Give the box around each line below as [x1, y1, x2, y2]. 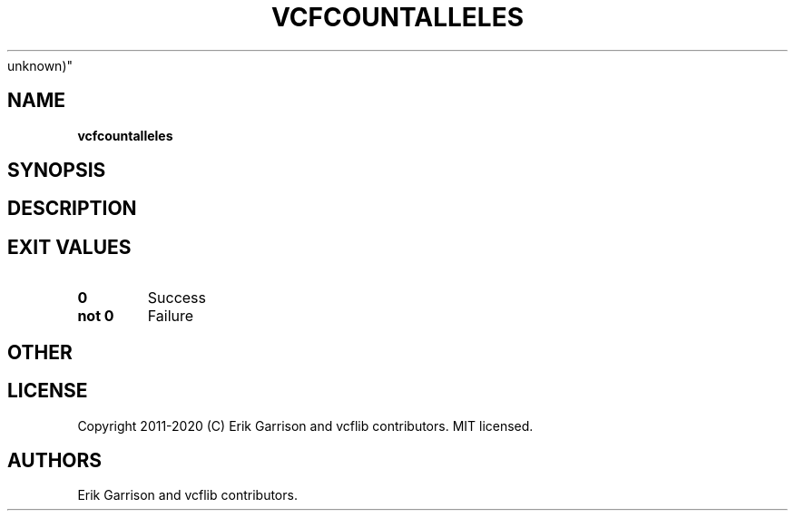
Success [147, 288, 207, 308]
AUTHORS [7, 448, 103, 472]
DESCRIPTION [7, 197, 137, 220]
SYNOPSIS [7, 159, 106, 182]
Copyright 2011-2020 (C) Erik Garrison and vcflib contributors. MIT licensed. [77, 417, 534, 434]
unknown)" [7, 57, 74, 73]
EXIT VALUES [7, 235, 132, 259]
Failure [147, 307, 194, 326]
